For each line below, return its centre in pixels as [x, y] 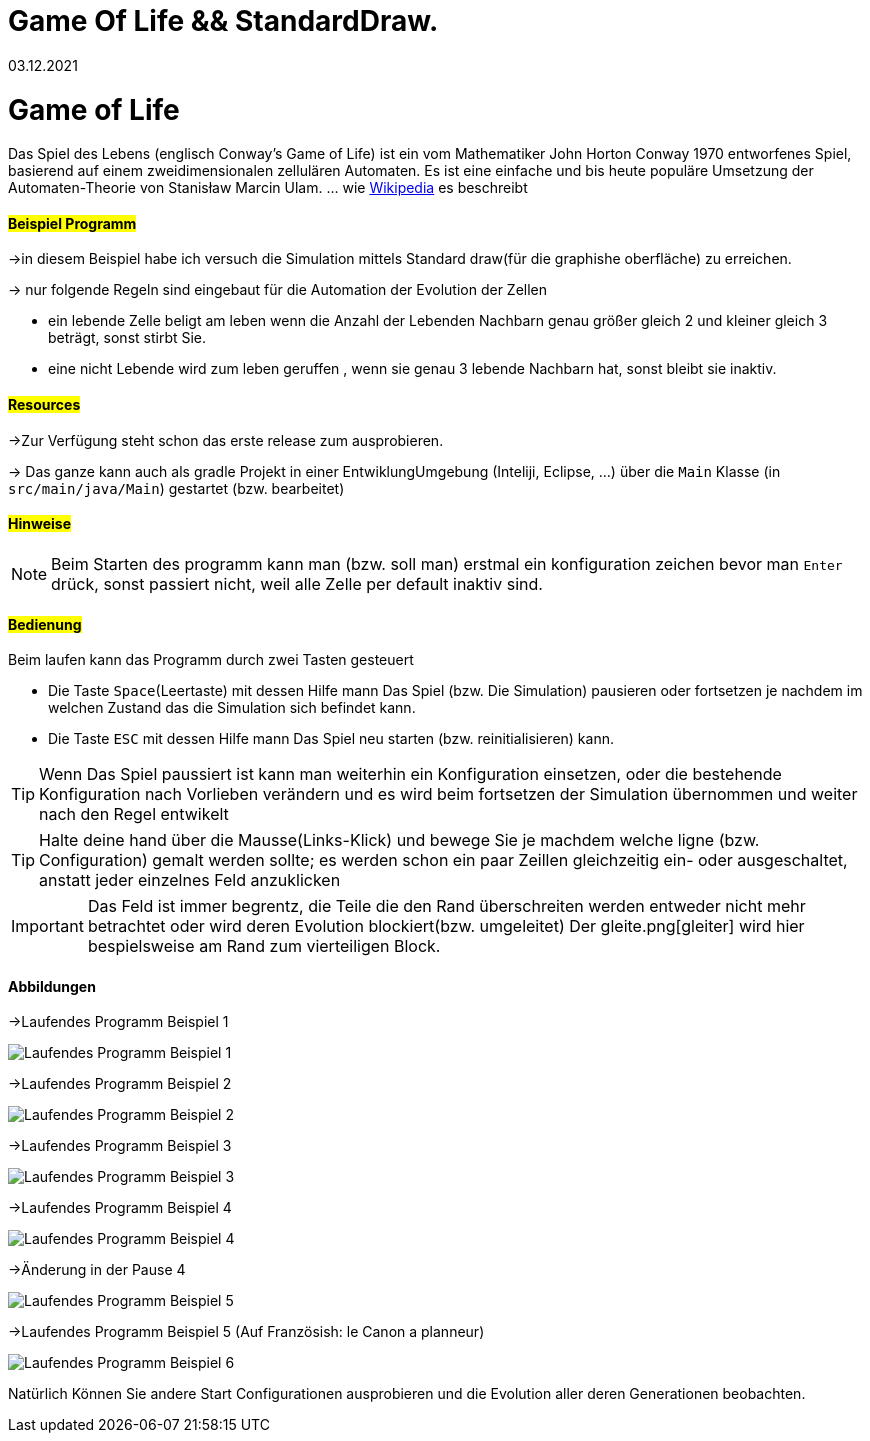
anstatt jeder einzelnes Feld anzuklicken [190, 880]
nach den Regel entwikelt [134, 814]
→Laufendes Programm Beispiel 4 [120, 1208]
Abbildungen [52, 986]
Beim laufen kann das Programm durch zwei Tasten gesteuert [211, 660]
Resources [44, 405]
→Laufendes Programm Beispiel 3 [120, 1146]
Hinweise [39, 524]
